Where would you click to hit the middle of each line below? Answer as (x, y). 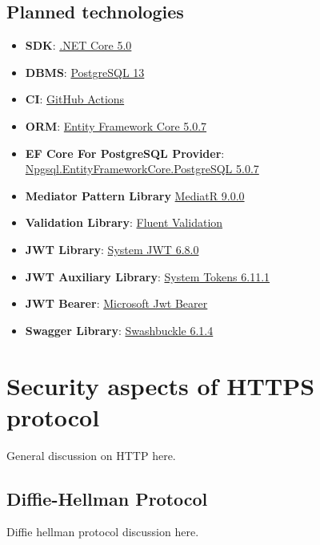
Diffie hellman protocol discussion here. (103, 532)
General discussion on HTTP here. (91, 455)
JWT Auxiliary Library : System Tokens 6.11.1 (148, 276)
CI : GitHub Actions (75, 99)
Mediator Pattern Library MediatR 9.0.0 (135, 195)
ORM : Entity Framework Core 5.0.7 (116, 125)
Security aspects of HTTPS (161, 385)
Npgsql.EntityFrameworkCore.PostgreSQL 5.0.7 (142, 169)
